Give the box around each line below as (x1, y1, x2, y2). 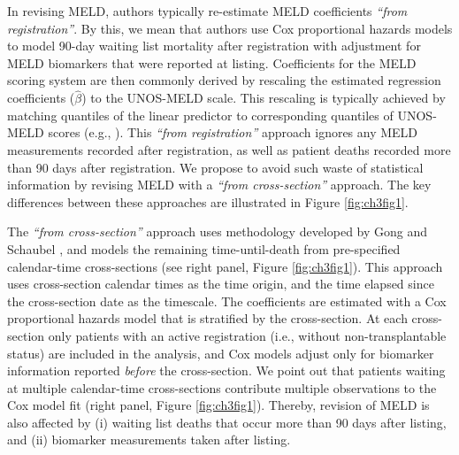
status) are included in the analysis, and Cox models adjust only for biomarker (7, 343, 434, 362)
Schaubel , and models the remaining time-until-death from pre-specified (7, 239, 401, 258)
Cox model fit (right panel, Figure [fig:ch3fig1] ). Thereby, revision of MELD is (7, 396, 430, 414)
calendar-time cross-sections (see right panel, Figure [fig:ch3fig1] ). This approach (7, 257, 443, 275)
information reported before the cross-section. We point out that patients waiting (7, 361, 446, 380)
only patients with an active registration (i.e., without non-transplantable (48, 326, 447, 344)
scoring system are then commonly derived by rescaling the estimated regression (7, 71, 441, 89)
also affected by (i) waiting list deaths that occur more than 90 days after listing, (7, 413, 447, 431)
